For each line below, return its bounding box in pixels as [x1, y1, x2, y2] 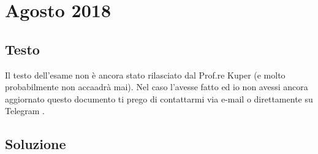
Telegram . [5, 104, 45, 117]
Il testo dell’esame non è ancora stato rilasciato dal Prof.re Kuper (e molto [5, 68, 286, 81]
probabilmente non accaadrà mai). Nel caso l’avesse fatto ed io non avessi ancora [5, 80, 308, 93]
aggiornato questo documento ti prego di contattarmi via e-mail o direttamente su [5, 92, 313, 105]
